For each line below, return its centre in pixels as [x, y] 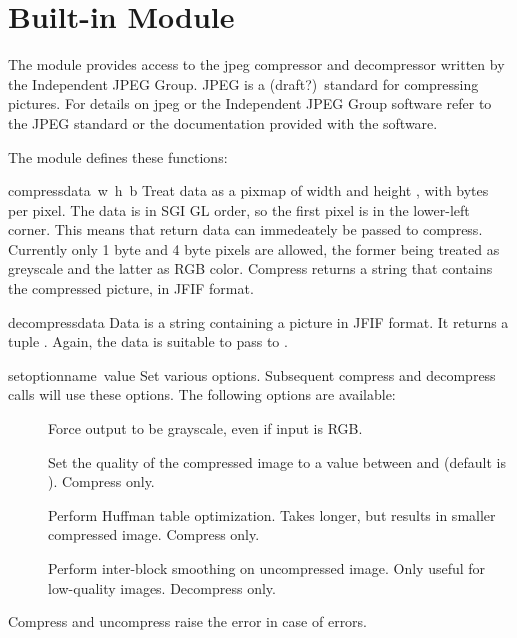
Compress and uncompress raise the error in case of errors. [188, 621]
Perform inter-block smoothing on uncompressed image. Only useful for [267, 568]
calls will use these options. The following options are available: [202, 394]
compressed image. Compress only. [154, 534]
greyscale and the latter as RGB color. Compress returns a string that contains [250, 268]
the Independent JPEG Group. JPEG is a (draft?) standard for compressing [243, 83]
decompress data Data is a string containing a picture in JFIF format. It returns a [258, 321]
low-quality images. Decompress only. [162, 587]
